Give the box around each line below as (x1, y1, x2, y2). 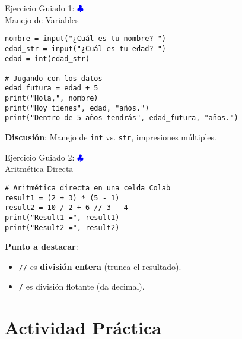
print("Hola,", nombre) (5, 94, 98, 103)
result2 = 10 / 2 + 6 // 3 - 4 (5, 203, 128, 212)
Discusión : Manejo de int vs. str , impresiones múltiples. (5, 131, 216, 143)
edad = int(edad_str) (5, 54, 90, 63)
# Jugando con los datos (5, 74, 103, 83)
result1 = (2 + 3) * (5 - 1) (5, 193, 120, 202)
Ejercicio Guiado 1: (5, 2, 75, 14)
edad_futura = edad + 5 (5, 84, 98, 93)
